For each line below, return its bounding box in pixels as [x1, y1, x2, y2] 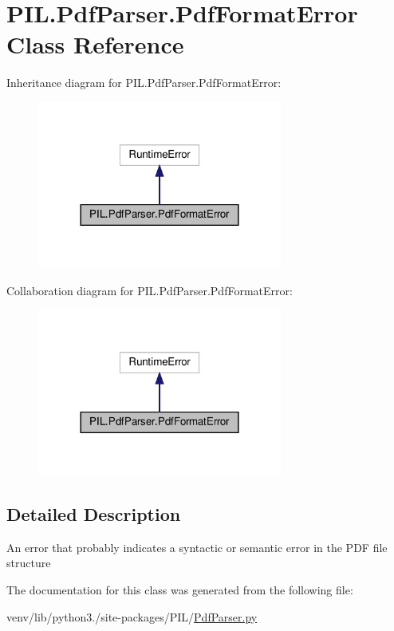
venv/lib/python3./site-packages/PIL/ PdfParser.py [6, 608, 258, 625]
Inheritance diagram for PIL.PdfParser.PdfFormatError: [6, 74, 282, 91]
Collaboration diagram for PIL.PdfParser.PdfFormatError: [6, 282, 293, 298]
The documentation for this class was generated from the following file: [6, 582, 353, 598]
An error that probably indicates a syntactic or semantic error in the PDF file [6, 538, 388, 555]
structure [6, 554, 51, 571]
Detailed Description [6, 502, 181, 526]
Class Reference [6, 28, 184, 61]
